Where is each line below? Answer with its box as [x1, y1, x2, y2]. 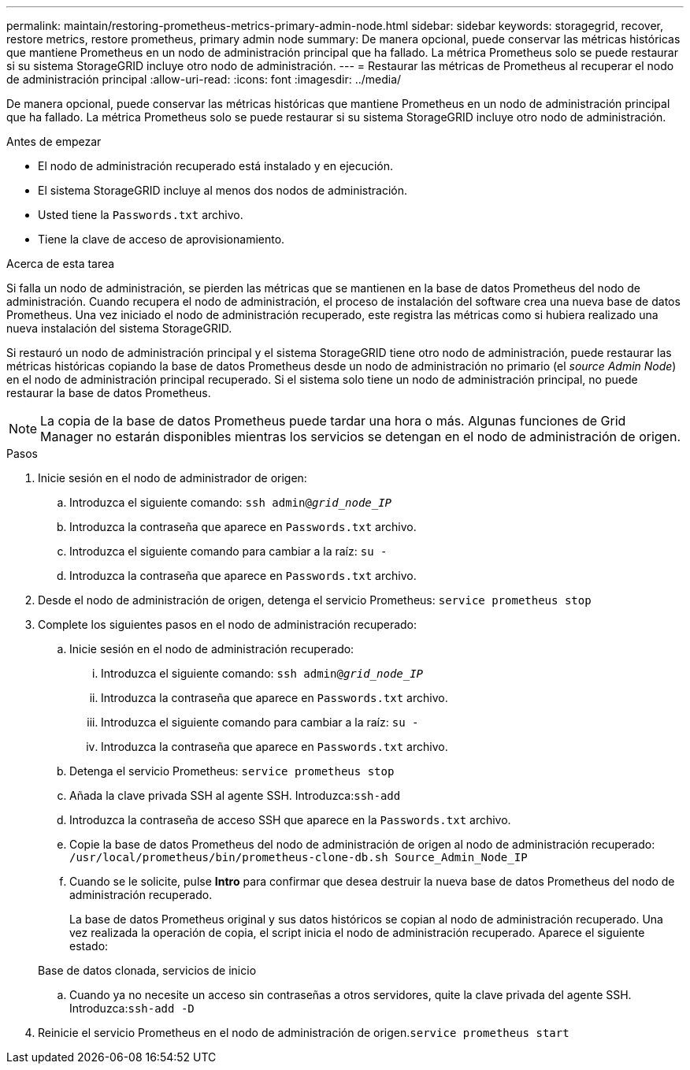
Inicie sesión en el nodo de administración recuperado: [69, 642, 354, 656]
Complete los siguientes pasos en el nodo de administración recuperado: [38, 618, 417, 631]
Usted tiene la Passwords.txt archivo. [38, 208, 243, 221]
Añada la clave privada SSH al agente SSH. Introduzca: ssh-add [69, 789, 401, 802]
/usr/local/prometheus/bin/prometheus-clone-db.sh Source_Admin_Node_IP [69, 851, 528, 864]
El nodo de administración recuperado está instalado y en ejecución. [38, 159, 394, 173]
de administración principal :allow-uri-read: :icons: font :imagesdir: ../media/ [6, 72, 402, 86]
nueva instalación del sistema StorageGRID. [6, 321, 232, 335]
